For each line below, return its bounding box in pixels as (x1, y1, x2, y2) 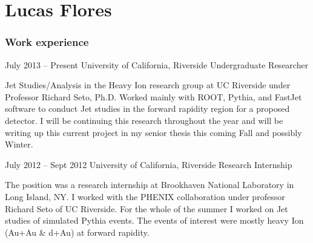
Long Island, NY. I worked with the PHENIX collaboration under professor (5, 190, 285, 202)
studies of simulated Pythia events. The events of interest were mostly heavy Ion (5, 214, 304, 227)
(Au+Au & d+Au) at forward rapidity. (5, 225, 150, 238)
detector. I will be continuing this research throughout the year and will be (5, 114, 283, 126)
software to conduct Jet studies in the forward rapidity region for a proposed (5, 102, 290, 115)
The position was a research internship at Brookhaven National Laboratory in (5, 178, 294, 191)
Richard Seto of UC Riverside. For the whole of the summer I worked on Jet (5, 202, 288, 215)
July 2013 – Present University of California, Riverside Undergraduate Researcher (5, 58, 309, 71)
